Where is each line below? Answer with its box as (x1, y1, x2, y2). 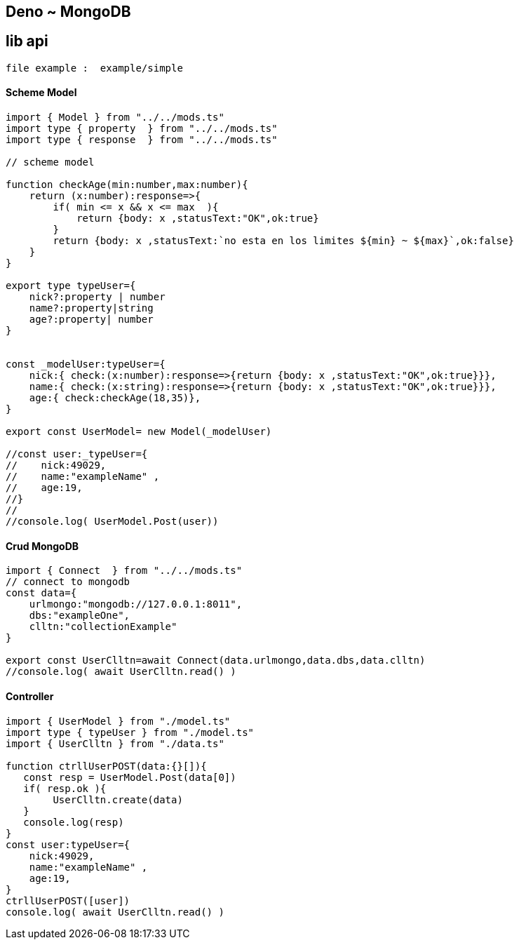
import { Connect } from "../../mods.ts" (6, 565, 243, 577)
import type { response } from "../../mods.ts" (6, 134, 278, 146)
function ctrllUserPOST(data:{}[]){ (6, 760, 207, 772)
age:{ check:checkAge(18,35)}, (29, 392, 201, 404)
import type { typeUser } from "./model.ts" (6, 726, 255, 738)
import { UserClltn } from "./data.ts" (6, 737, 224, 749)
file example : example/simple (6, 62, 183, 74)
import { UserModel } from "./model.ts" (6, 715, 231, 727)
